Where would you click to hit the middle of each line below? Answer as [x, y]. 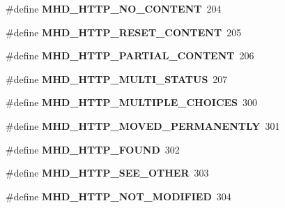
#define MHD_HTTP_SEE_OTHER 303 [107, 173]
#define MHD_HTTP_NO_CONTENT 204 [114, 8]
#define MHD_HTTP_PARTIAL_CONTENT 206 [130, 55]
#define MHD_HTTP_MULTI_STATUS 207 [117, 79]
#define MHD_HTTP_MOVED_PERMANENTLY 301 [143, 125]
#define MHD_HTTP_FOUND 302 [93, 149]
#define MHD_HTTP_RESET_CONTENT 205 [124, 32]
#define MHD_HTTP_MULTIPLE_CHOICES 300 [132, 102]
